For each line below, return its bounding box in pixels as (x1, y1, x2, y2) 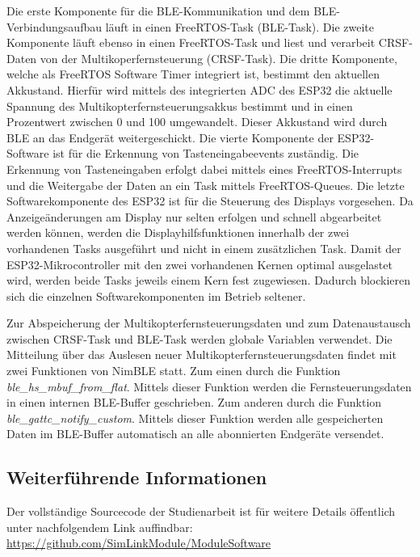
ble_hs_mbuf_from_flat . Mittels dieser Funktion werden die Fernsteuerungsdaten (6, 378, 412, 395)
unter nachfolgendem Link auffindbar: (6, 518, 193, 535)
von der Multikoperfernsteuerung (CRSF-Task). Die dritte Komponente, (40, 49, 397, 66)
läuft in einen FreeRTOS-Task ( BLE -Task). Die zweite (105, 18, 374, 35)
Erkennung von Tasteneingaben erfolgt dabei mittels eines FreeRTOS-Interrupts (6, 160, 402, 177)
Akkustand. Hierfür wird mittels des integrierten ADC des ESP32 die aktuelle (6, 81, 393, 98)
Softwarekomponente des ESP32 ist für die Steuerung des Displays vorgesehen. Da (6, 192, 414, 209)
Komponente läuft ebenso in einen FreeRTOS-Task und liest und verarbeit (6, 34, 376, 51)
